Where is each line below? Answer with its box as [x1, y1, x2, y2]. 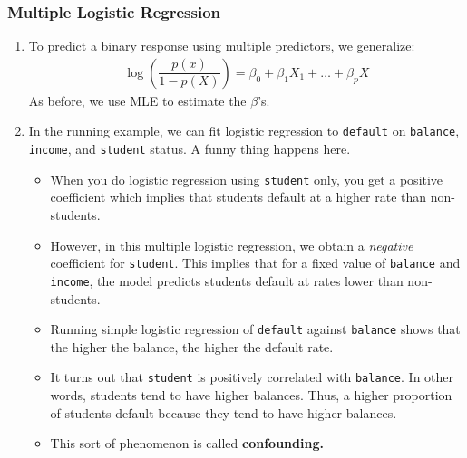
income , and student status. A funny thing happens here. [28, 139, 351, 158]
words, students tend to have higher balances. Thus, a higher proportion [50, 386, 452, 404]
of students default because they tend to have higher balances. [50, 403, 397, 422]
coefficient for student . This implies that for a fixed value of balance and [50, 253, 461, 272]
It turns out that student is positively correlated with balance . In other [50, 367, 454, 386]
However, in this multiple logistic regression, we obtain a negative [50, 235, 413, 254]
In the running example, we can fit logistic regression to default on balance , [28, 121, 460, 140]
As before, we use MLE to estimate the [28, 91, 247, 110]
